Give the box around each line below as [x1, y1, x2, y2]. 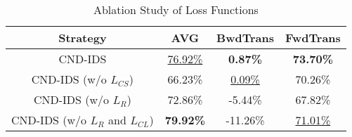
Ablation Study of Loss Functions [93, 1, 259, 18]
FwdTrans [285, 30, 341, 46]
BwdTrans [216, 30, 274, 46]
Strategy [58, 30, 107, 46]
